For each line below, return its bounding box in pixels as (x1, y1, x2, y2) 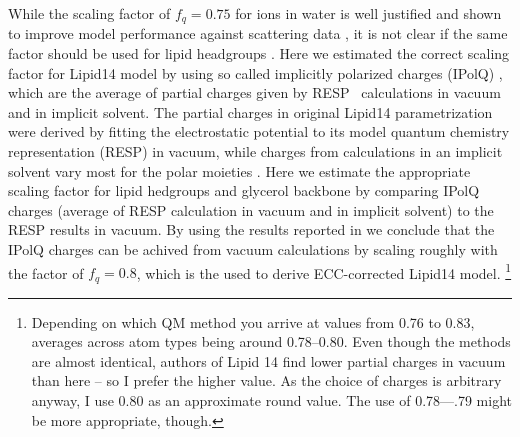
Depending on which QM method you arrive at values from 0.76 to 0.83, (31, 311, 475, 332)
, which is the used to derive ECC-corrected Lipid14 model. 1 (136, 259, 512, 283)
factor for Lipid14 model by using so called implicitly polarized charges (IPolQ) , (8, 62, 503, 83)
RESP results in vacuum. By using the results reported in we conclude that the (8, 219, 495, 240)
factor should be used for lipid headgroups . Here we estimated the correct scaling (8, 43, 510, 64)
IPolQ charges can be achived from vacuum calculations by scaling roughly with (8, 238, 498, 259)
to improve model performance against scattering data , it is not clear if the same (8, 23, 508, 44)
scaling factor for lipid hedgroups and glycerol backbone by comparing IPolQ (8, 180, 480, 201)
